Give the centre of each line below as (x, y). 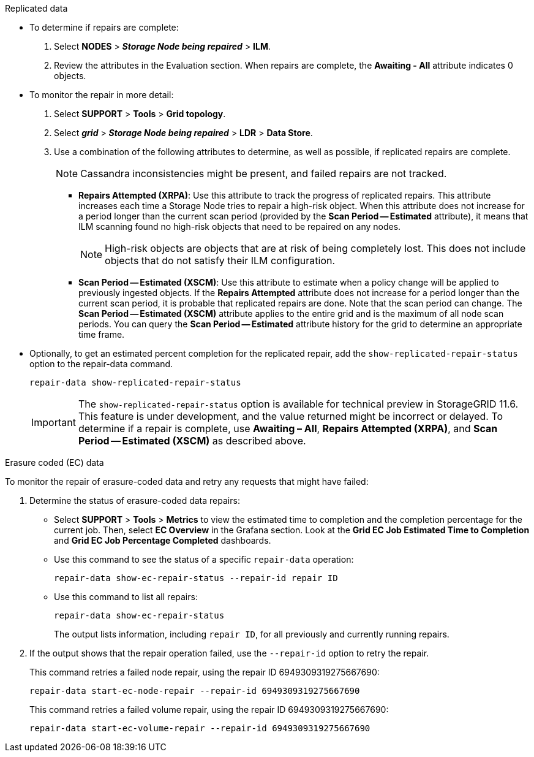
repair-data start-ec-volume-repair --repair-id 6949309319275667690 (200, 728)
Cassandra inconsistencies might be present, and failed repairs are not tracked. (264, 173)
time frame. (102, 334)
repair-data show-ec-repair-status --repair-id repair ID (196, 578)
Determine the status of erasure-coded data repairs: (135, 500)
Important (54, 422)
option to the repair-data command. (101, 364)
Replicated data (36, 8)
